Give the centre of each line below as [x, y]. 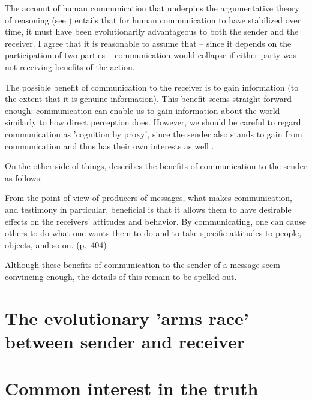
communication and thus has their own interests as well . [109, 145]
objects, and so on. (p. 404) [56, 244]
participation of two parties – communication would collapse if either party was [151, 55]
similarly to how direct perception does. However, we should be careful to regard [153, 122]
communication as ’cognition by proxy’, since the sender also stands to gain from [154, 133]
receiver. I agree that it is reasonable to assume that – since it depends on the [148, 43]
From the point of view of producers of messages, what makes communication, [148, 198]
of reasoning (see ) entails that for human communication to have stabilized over [153, 19]
